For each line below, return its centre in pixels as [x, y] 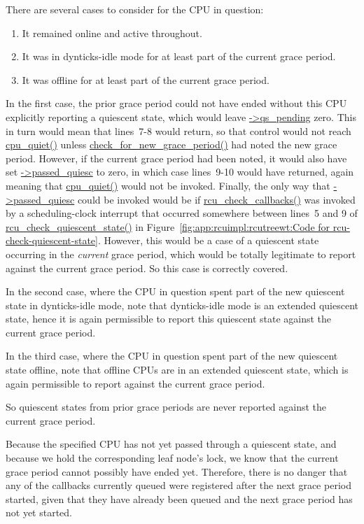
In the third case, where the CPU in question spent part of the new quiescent [172, 356]
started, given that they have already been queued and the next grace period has [179, 498]
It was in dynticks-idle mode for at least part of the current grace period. [179, 56]
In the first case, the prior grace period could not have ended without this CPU [176, 103]
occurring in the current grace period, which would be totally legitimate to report [181, 254]
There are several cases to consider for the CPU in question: [135, 9]
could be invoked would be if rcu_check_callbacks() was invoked [216, 199]
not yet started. [39, 512]
